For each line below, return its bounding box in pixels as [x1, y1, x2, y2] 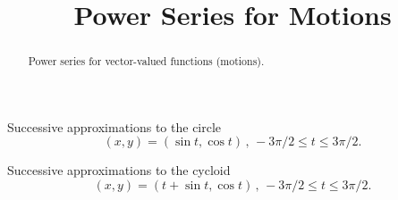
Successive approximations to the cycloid [7, 161, 231, 179]
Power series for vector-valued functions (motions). [28, 54, 265, 69]
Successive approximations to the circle [7, 117, 222, 136]
